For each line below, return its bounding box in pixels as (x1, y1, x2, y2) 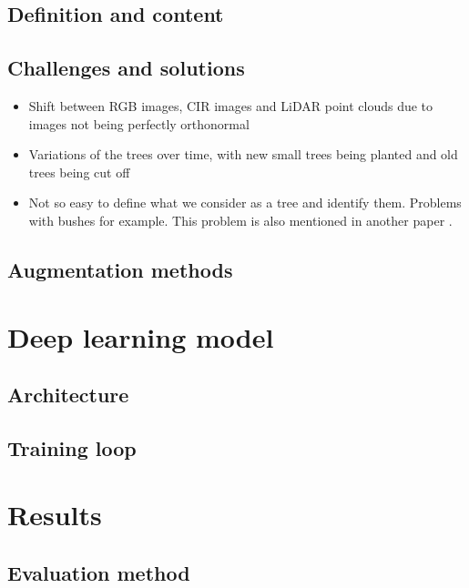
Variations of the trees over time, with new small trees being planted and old (28, 145, 458, 164)
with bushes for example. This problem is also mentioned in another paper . (28, 210, 453, 229)
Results (7, 496, 102, 533)
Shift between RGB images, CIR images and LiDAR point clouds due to (28, 96, 433, 115)
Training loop (7, 433, 137, 461)
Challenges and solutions (7, 54, 245, 82)
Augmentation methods (7, 255, 233, 283)
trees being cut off (28, 162, 130, 181)
